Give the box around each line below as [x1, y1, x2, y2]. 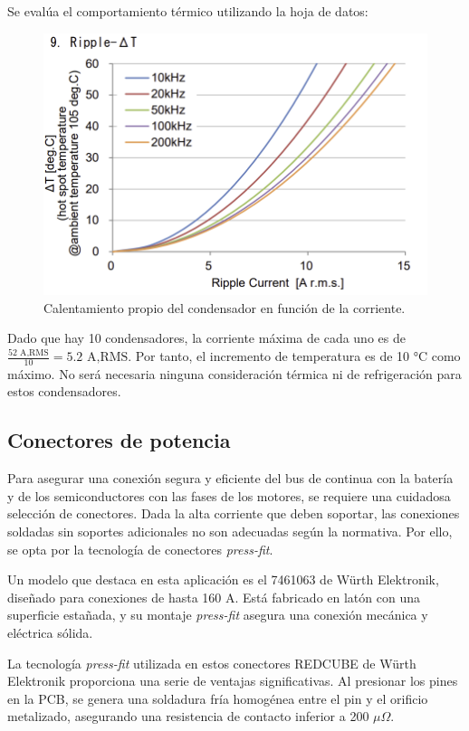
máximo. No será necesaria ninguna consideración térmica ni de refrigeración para [7, 364, 462, 383]
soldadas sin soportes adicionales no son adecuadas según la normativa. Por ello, [7, 522, 453, 540]
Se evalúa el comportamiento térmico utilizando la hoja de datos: [7, 2, 368, 20]
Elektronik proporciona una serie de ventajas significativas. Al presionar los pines [7, 671, 458, 690]
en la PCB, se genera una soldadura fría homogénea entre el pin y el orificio [7, 688, 428, 707]
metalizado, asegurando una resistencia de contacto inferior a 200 [7, 707, 369, 726]
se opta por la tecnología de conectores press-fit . [7, 539, 273, 558]
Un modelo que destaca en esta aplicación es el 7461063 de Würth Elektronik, [7, 570, 439, 589]
